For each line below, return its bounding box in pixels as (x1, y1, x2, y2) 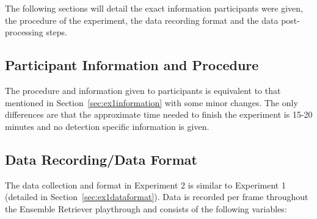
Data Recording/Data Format (5, 149, 197, 168)
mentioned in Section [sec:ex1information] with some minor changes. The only (5, 96, 298, 109)
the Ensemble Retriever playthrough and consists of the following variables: (5, 202, 287, 215)
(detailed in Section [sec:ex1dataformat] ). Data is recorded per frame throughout (5, 190, 308, 203)
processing (5, 26, 43, 38)
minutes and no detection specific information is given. (5, 120, 210, 132)
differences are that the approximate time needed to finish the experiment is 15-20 (5, 108, 313, 121)
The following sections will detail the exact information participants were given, (5, 2, 304, 14)
